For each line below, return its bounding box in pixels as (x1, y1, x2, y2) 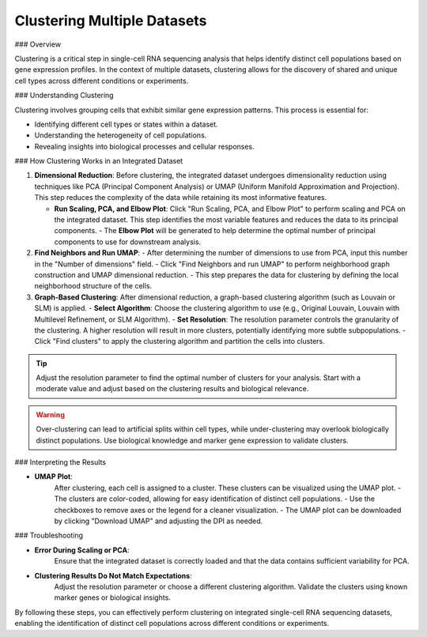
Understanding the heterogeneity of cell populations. (34, 130, 207, 140)
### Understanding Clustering (14, 91, 114, 100)
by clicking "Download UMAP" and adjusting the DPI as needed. (54, 516, 263, 526)
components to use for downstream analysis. (54, 237, 202, 247)
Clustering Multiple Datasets (14, 12, 207, 29)
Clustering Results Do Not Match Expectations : (34, 571, 193, 580)
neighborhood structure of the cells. (34, 281, 153, 291)
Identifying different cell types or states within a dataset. (34, 119, 218, 129)
